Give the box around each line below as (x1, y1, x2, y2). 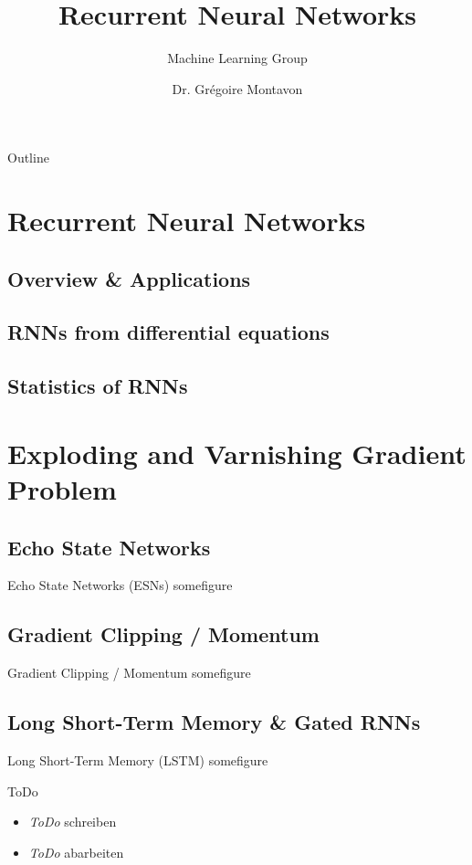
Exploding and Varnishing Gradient (7, 434, 467, 471)
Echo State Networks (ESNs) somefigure (7, 575, 233, 595)
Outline (7, 148, 49, 167)
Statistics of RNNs (7, 372, 188, 400)
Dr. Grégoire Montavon (172, 79, 303, 98)
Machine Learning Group (167, 48, 308, 68)
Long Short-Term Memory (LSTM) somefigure (7, 750, 268, 769)
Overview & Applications (7, 264, 251, 292)
